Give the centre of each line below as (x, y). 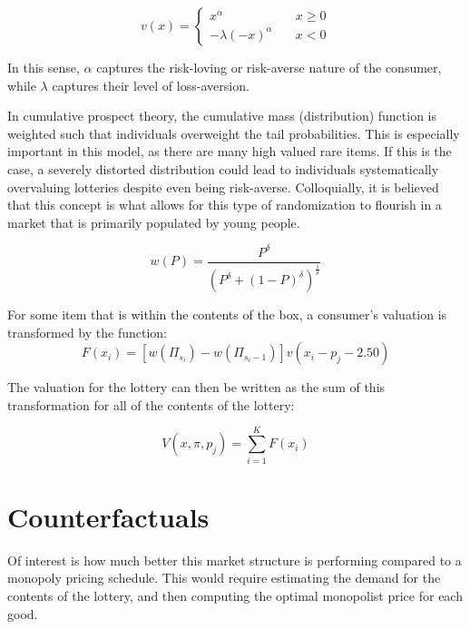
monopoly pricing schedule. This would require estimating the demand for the (224, 578)
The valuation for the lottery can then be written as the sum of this (196, 387)
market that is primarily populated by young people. (154, 222)
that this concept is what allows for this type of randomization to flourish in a (225, 205)
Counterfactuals (108, 516)
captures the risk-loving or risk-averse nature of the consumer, (269, 67)
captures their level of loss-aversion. (151, 85)
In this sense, (44, 67)
